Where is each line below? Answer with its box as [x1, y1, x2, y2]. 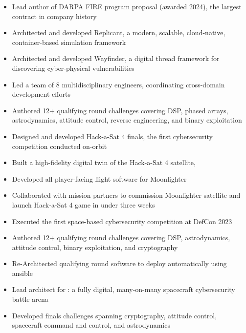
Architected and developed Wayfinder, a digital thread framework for [12, 53, 220, 63]
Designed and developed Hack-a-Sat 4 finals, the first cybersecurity [12, 131, 213, 141]
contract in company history [12, 11, 97, 21]
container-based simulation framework [12, 37, 126, 47]
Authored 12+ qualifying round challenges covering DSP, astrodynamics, [12, 232, 230, 243]
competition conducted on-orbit [12, 141, 107, 151]
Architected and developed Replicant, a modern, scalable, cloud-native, [12, 27, 225, 38]
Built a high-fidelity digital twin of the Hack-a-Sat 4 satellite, [12, 157, 196, 167]
